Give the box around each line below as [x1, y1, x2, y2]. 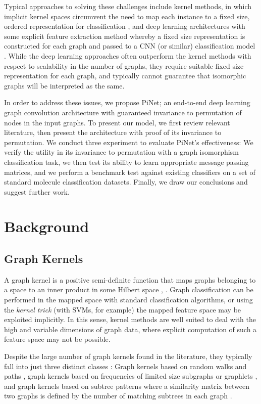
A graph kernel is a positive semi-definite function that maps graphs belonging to [4, 274, 256, 285]
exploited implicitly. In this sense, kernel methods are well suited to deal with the [4, 314, 256, 325]
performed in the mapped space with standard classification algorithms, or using [4, 294, 253, 305]
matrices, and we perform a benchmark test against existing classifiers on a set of [4, 166, 255, 177]
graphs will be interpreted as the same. [4, 80, 125, 91]
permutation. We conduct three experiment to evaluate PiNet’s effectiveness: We [4, 137, 253, 147]
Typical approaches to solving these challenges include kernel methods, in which [4, 1, 252, 11]
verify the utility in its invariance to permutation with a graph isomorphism [4, 147, 239, 157]
